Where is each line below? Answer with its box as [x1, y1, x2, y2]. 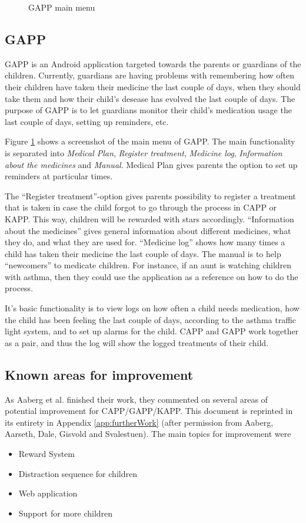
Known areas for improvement [5, 365, 194, 383]
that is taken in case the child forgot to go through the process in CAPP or [5, 201, 277, 213]
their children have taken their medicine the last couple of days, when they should [5, 80, 301, 93]
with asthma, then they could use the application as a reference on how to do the [5, 270, 298, 282]
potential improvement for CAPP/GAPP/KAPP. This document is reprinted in [5, 404, 293, 417]
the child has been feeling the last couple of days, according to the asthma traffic [5, 313, 297, 325]
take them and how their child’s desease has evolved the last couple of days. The [5, 92, 295, 104]
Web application [18, 487, 78, 499]
